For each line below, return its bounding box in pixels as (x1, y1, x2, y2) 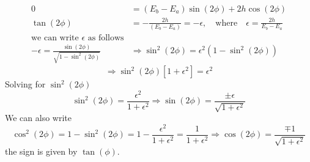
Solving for (5, 78, 46, 90)
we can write (31, 33, 79, 42)
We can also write (5, 111, 72, 124)
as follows (87, 33, 124, 42)
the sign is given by (5, 145, 78, 158)
